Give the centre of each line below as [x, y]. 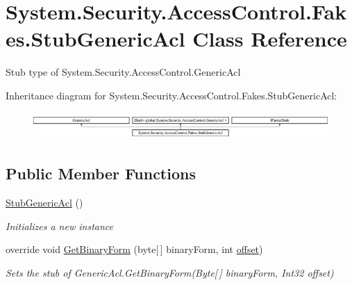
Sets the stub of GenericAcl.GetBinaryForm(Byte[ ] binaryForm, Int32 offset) [170, 272]
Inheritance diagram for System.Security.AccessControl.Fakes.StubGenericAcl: [171, 95]
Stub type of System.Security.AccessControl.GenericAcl [123, 72]
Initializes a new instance [59, 226]
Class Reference [270, 39]
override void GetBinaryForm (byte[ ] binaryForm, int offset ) [134, 249]
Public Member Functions [101, 173]
